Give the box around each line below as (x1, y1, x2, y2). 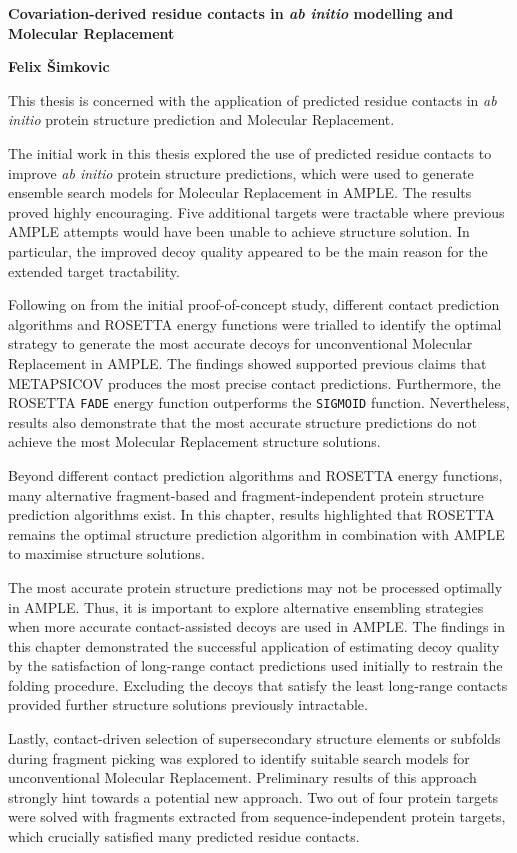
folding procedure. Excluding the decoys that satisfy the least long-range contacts (8, 674, 508, 695)
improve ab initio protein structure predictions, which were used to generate (8, 162, 474, 183)
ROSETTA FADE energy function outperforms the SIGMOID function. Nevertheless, (8, 392, 510, 413)
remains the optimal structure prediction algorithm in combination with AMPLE (8, 523, 505, 544)
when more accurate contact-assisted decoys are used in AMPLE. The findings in (8, 616, 505, 637)
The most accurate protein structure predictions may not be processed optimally (8, 576, 503, 597)
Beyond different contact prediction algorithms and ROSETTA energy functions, (8, 464, 503, 485)
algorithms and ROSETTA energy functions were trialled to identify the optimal (8, 313, 502, 334)
